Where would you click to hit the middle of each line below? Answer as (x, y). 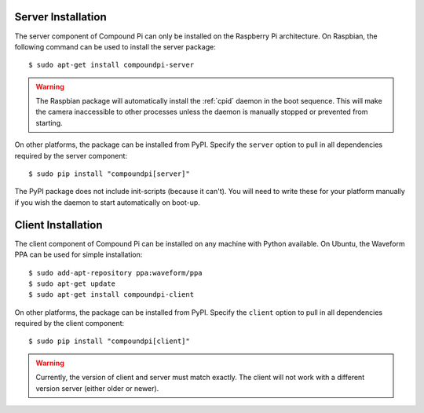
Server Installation (61, 17)
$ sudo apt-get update (72, 283)
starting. (49, 122)
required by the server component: (71, 155)
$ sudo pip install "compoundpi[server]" (109, 174)
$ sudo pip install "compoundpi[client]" (109, 341)
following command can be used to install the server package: (115, 46)
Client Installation (58, 225)
